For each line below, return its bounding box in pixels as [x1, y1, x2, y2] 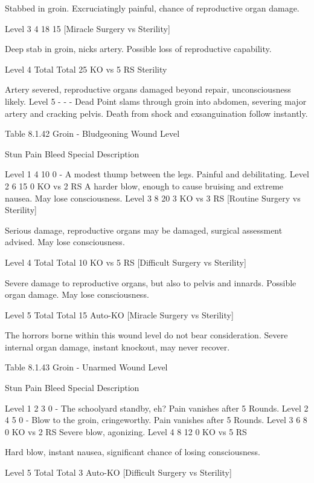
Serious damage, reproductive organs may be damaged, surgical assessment [5, 223, 283, 236]
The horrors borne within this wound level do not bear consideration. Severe [5, 329, 288, 341]
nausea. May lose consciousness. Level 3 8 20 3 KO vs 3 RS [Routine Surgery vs [5, 191, 301, 204]
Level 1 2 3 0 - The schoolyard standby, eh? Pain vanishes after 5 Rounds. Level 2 [5, 401, 309, 414]
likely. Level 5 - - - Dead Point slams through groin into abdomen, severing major [5, 94, 307, 107]
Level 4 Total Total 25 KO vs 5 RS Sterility [5, 62, 167, 75]
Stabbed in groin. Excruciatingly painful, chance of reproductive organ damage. [5, 2, 300, 14]
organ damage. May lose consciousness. [5, 288, 149, 301]
